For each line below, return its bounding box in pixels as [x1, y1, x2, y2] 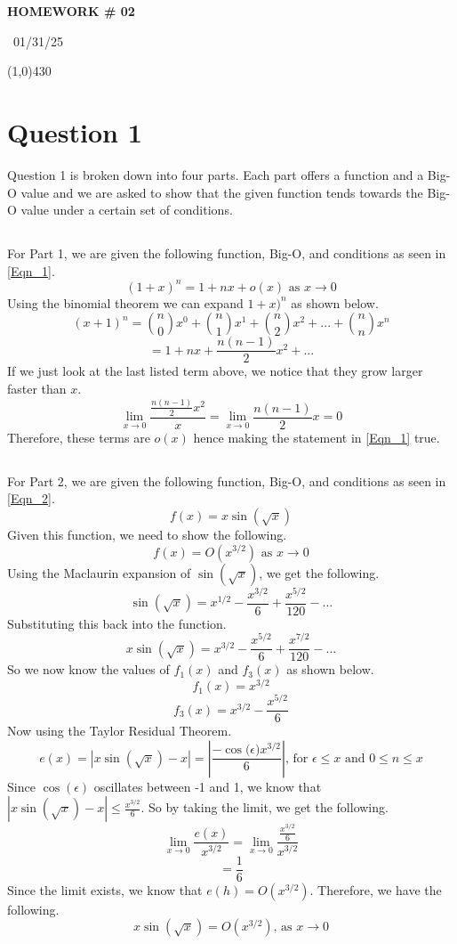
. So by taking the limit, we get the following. [140, 798, 389, 817]
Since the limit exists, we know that [7, 880, 203, 899]
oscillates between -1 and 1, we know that [93, 777, 322, 795]
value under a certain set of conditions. [20, 200, 233, 219]
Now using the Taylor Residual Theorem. [7, 721, 232, 740]
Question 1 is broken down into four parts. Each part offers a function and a [7, 165, 424, 183]
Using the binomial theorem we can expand [7, 293, 244, 312]
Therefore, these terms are [7, 427, 150, 446]
